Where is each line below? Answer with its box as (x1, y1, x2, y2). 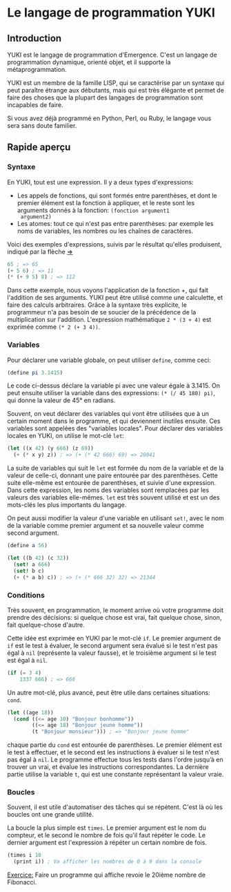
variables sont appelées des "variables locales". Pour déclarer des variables (7, 424, 223, 433)
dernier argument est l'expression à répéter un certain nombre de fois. (7, 838, 207, 847)
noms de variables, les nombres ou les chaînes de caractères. (17, 227, 194, 235)
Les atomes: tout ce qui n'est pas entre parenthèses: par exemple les (17, 219, 214, 227)
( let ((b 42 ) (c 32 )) (7, 555, 70, 562)
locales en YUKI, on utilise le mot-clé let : (7, 432, 125, 440)
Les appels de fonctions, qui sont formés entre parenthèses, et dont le (17, 191, 217, 200)
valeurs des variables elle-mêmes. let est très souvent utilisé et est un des (7, 493, 220, 502)
